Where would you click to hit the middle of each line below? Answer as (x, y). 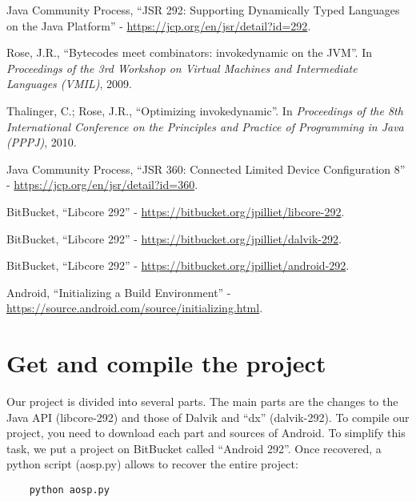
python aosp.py (69, 490)
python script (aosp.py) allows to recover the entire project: (152, 464)
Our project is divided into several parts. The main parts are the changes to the (202, 402)
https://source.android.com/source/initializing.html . (135, 308)
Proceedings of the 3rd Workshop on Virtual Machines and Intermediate (182, 68)
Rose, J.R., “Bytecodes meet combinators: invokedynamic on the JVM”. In (189, 52)
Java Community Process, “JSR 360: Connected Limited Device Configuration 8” (206, 169)
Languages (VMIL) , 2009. (69, 84)
